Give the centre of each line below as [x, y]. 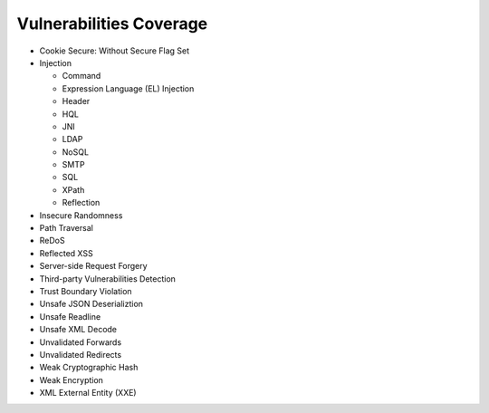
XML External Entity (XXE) [88, 393]
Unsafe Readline [70, 316]
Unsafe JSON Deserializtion [91, 304]
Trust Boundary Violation [86, 291]
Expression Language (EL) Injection [128, 88]
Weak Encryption [72, 379]
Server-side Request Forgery [94, 266]
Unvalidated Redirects [81, 354]
